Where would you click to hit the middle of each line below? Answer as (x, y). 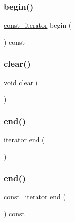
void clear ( (21, 82)
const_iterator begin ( (38, 25)
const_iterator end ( (35, 196)
